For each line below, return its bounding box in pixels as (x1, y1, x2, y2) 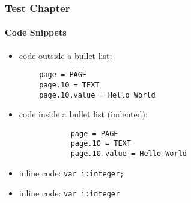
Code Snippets (5, 26, 67, 39)
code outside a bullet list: (19, 49, 112, 61)
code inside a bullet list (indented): (19, 108, 148, 120)
